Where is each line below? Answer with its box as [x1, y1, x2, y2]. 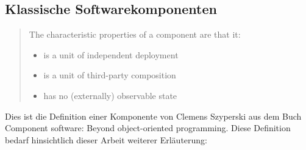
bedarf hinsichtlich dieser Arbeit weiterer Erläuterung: [5, 133, 207, 146]
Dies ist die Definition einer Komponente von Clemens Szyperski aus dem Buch [5, 109, 302, 122]
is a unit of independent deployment [43, 48, 179, 61]
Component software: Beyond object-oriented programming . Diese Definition [5, 121, 291, 134]
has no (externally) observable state [43, 89, 177, 101]
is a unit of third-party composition [43, 69, 176, 81]
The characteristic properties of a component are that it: [29, 28, 241, 41]
